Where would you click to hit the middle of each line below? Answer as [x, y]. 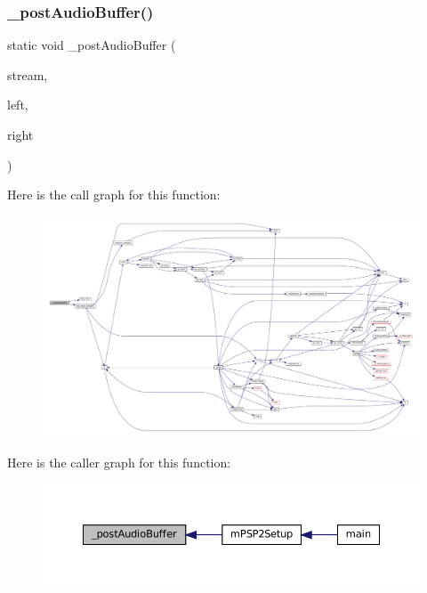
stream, [28, 74]
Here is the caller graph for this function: [119, 463]
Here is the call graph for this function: [114, 195]
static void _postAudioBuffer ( [92, 45]
